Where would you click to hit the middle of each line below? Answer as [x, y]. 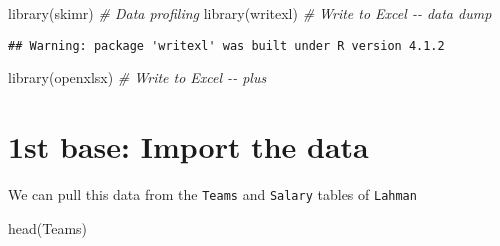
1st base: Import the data [188, 146]
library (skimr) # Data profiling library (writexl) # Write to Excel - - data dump [250, 13]
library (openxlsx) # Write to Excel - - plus [137, 77]
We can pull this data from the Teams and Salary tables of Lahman [212, 193]
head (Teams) [48, 227]
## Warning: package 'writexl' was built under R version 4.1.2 [226, 45]
